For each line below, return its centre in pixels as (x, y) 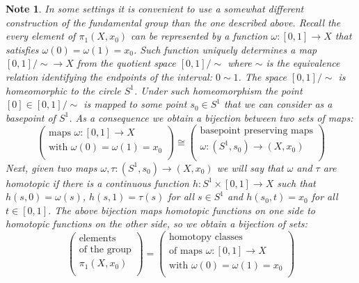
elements (97, 239)
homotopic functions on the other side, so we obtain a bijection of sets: (157, 224)
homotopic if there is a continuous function (97, 183)
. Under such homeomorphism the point (218, 90)
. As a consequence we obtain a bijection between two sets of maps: (211, 117)
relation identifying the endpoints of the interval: (109, 76)
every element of (41, 36)
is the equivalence (303, 63)
